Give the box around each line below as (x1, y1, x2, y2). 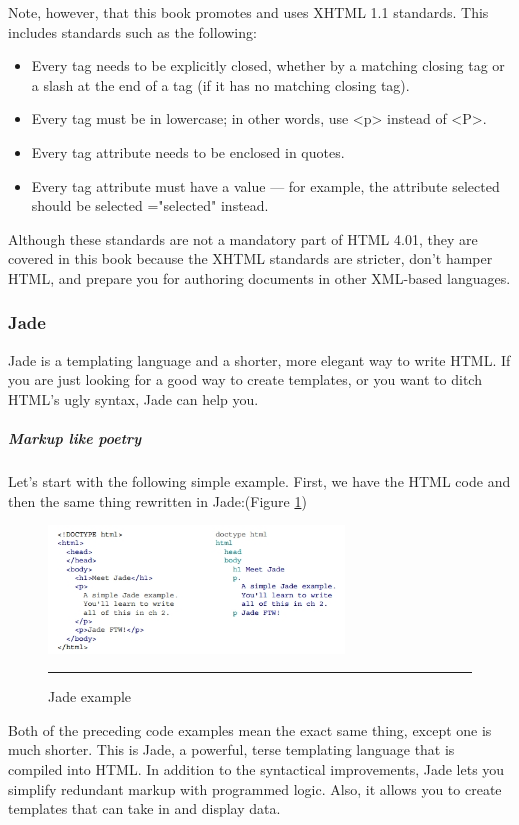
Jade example (48, 686, 132, 707)
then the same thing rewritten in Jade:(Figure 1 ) (8, 490, 307, 511)
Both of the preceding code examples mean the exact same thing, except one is (8, 719, 492, 740)
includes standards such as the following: (8, 21, 257, 42)
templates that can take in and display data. (8, 798, 281, 819)
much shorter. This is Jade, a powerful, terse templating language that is (8, 739, 455, 760)
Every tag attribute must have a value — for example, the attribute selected (31, 175, 500, 196)
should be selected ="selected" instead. (31, 195, 269, 216)
